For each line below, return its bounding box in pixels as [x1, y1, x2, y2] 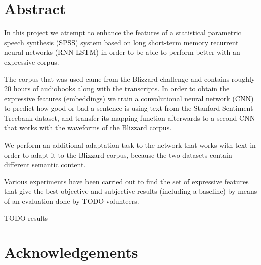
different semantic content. [4, 159, 86, 170]
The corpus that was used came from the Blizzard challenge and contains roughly [4, 73, 255, 84]
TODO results [4, 212, 48, 223]
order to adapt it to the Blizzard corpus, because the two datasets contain [4, 149, 232, 160]
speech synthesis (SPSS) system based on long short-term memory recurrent [4, 37, 239, 47]
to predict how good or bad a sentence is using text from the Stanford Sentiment [4, 103, 253, 113]
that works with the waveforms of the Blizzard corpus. [4, 122, 172, 133]
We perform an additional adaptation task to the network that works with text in [4, 140, 256, 150]
